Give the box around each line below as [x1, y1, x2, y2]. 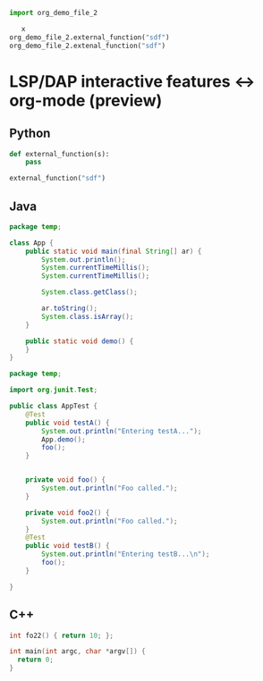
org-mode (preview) [9, 90, 163, 111]
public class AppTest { [9, 402, 98, 411]
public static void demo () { [25, 336, 134, 346]
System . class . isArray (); [41, 312, 134, 321]
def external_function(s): [9, 149, 110, 158]
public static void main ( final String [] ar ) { [25, 247, 202, 256]
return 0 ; [17, 655, 54, 665]
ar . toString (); [41, 304, 98, 313]
